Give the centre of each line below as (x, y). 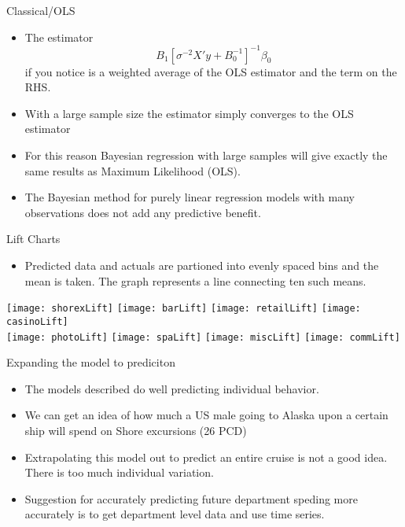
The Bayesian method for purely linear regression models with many (190, 197)
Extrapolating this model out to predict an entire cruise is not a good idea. (206, 457)
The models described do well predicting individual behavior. (172, 388)
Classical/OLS (41, 10)
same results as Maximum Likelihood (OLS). (133, 170)
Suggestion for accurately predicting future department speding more (191, 498)
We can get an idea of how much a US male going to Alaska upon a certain (206, 415)
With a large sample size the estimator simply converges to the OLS (189, 113)
